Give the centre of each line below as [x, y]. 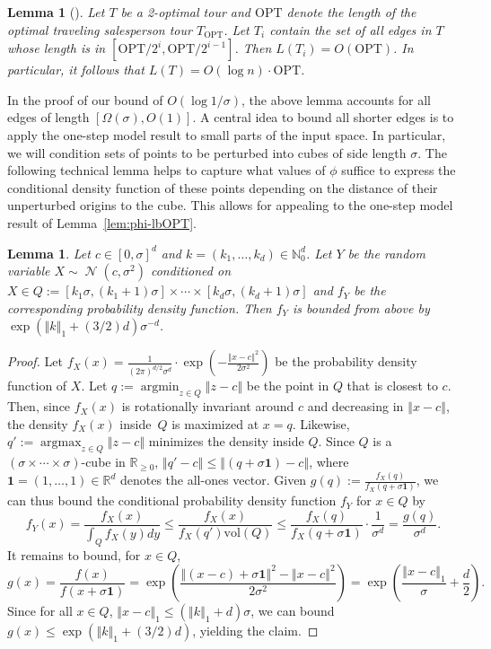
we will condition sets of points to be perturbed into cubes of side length [207, 152]
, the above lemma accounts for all [336, 99]
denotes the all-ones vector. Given [213, 479]
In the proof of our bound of [85, 99]
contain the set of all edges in [351, 29]
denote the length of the [351, 12]
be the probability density [346, 361]
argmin [160, 387]
